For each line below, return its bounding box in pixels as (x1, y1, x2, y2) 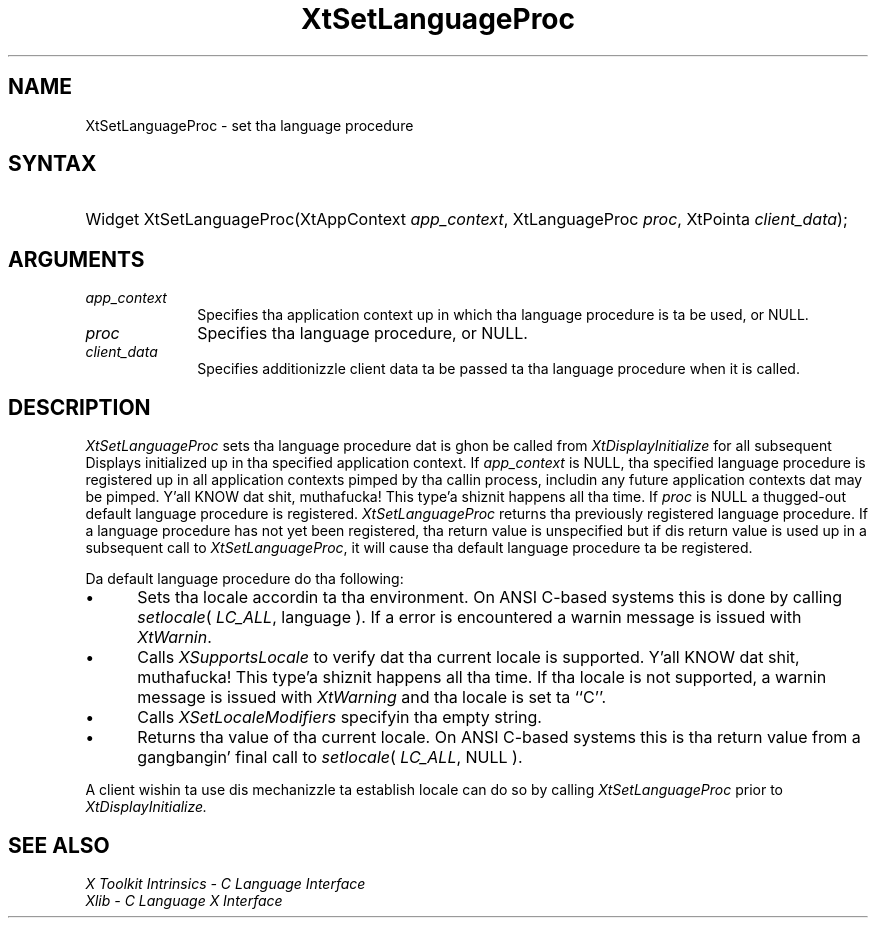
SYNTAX (8, 151, 97, 177)
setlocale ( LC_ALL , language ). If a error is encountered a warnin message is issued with (137, 607, 802, 628)
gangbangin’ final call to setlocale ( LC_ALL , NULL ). (137, 747, 523, 768)
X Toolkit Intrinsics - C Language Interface (85, 874, 366, 892)
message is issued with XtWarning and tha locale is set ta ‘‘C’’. (137, 687, 607, 708)
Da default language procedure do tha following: (85, 570, 404, 588)
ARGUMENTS (8, 246, 145, 272)
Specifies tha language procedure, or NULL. (197, 323, 528, 344)
